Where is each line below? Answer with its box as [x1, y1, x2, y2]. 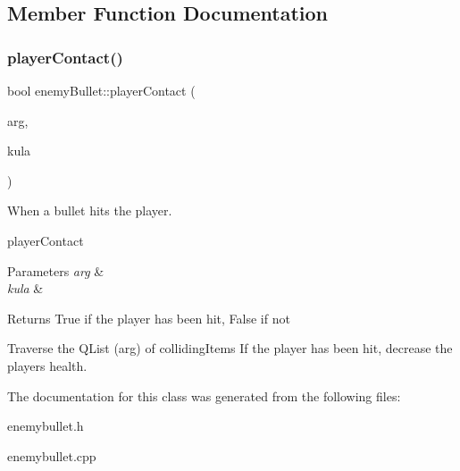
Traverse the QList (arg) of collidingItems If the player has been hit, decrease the [7, 339, 453, 357]
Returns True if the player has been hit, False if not [7, 308, 290, 327]
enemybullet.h [7, 416, 84, 435]
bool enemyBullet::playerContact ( [7, 81, 196, 99]
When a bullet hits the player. [7, 201, 172, 220]
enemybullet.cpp [7, 446, 96, 465]
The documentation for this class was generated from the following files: [7, 386, 401, 405]
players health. [7, 356, 88, 374]
